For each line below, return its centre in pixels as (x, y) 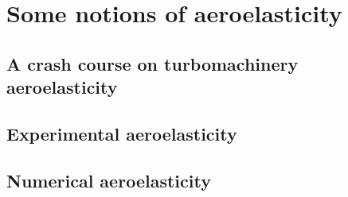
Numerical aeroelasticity (109, 180)
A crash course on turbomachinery (152, 63)
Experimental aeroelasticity (122, 133)
